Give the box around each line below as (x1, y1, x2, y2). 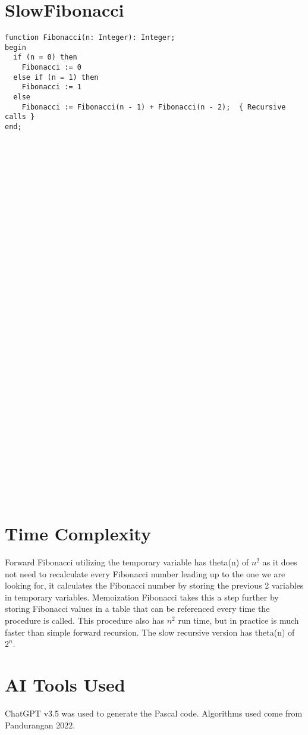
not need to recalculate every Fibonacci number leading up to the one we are (5, 567, 285, 580)
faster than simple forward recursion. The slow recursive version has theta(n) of (5, 625, 295, 638)
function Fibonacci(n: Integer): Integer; (5, 33, 175, 42)
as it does (262, 556, 297, 568)
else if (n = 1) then (13, 73, 99, 82)
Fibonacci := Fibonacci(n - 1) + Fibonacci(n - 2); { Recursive (21, 102, 286, 111)
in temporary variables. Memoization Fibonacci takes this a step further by (5, 590, 279, 603)
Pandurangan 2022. (5, 718, 76, 731)
